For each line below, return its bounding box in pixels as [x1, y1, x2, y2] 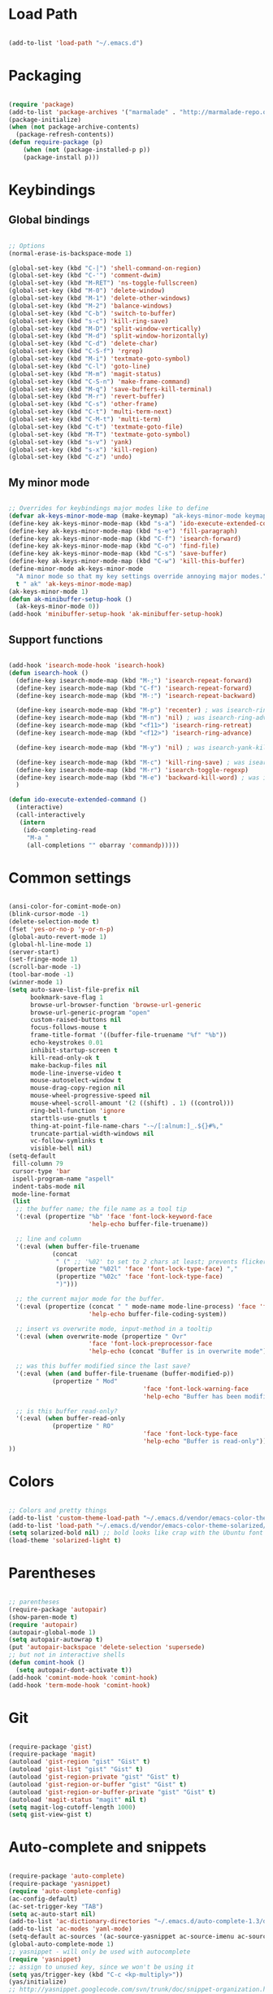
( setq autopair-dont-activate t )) [15, 1665, 132, 1674]
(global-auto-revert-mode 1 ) [8, 932, 107, 940]
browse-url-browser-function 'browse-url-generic [29, 1001, 201, 1009]
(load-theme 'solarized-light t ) [8, 1537, 122, 1545]
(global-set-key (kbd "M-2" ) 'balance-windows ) [8, 302, 173, 310]
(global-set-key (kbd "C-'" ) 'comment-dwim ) [8, 272, 162, 280]
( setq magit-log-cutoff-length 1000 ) [8, 1803, 136, 1811]
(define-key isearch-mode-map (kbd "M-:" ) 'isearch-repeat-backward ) [15, 692, 256, 700]
